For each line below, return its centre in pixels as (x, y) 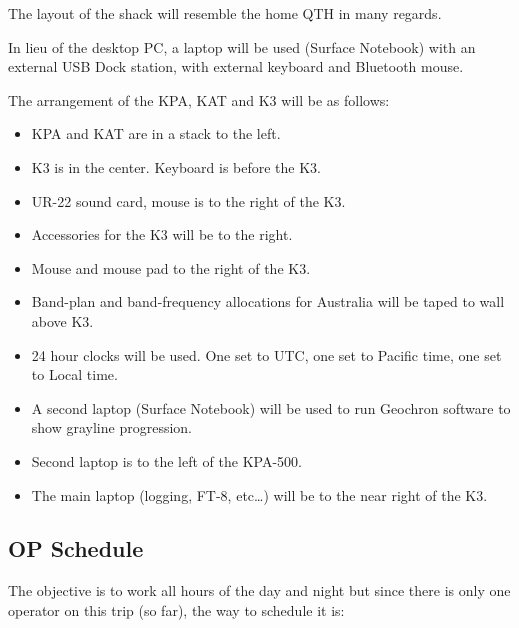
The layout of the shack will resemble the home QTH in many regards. (225, 13)
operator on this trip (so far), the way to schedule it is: (176, 609)
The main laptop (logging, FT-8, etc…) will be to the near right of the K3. (259, 494)
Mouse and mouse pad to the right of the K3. (171, 267)
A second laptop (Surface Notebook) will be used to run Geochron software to (271, 407)
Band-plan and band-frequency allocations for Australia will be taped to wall (268, 301)
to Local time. (74, 374)
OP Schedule (76, 548)
